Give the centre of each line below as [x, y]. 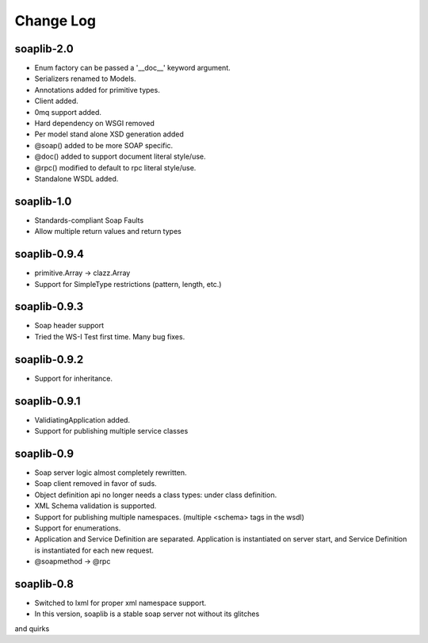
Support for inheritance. [74, 378]
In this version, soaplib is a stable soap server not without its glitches [147, 614]
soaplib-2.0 [44, 49]
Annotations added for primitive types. [97, 90]
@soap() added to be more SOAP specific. [104, 145]
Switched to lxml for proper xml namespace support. [120, 603]
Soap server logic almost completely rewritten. [111, 473]
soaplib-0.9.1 [48, 401]
